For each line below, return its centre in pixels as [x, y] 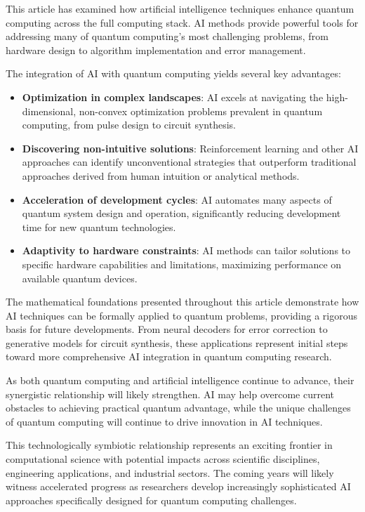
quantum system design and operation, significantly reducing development [181, 213]
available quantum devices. [80, 278]
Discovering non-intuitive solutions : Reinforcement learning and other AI [190, 148]
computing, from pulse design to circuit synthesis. [129, 125]
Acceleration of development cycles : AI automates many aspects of [177, 199]
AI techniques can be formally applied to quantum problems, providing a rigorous [181, 315]
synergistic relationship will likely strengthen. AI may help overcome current [170, 394]
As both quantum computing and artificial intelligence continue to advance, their [180, 380]
